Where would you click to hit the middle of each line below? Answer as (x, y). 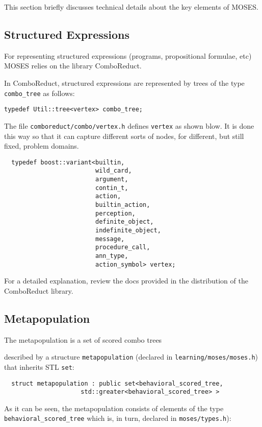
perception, (115, 213)
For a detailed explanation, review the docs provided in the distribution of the (126, 281)
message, (110, 239)
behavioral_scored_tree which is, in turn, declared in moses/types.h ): (118, 418)
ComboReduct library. (39, 290)
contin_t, (112, 188)
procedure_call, (123, 247)
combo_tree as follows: (40, 93)
